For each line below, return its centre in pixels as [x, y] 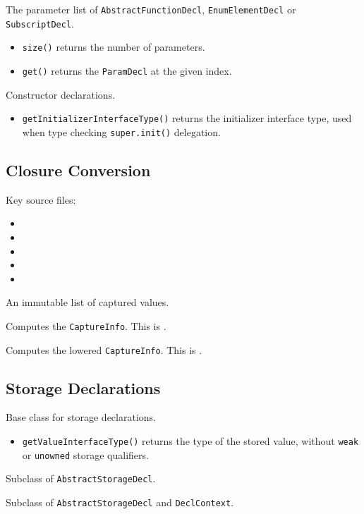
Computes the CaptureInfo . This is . [86, 325]
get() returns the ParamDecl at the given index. [127, 70]
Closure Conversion [78, 170]
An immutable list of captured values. [87, 302]
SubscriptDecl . [40, 23]
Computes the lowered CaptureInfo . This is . [104, 349]
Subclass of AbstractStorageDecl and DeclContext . [120, 502]
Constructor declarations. [61, 94]
